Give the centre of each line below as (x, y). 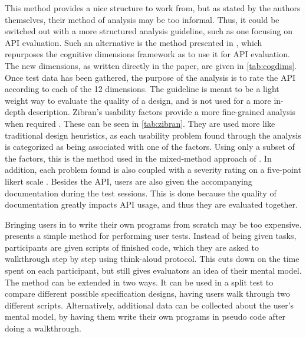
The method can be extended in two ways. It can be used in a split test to (139, 282)
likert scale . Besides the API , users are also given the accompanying (129, 181)
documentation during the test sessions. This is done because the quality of (141, 193)
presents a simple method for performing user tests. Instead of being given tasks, (151, 236)
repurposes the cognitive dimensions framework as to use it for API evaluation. (147, 54)
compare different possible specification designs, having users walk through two (147, 293)
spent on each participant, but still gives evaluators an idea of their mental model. (153, 270)
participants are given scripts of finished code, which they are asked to (132, 247)
